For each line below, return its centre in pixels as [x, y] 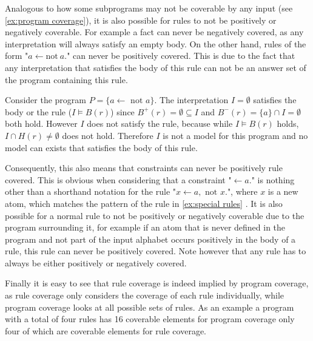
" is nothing [273, 179]
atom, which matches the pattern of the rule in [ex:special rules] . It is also [144, 203]
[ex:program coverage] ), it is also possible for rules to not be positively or [141, 20]
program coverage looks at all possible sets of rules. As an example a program [150, 307]
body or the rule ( [39, 111]
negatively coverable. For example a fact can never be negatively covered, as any [154, 32]
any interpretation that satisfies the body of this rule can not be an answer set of [156, 67]
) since [123, 111]
